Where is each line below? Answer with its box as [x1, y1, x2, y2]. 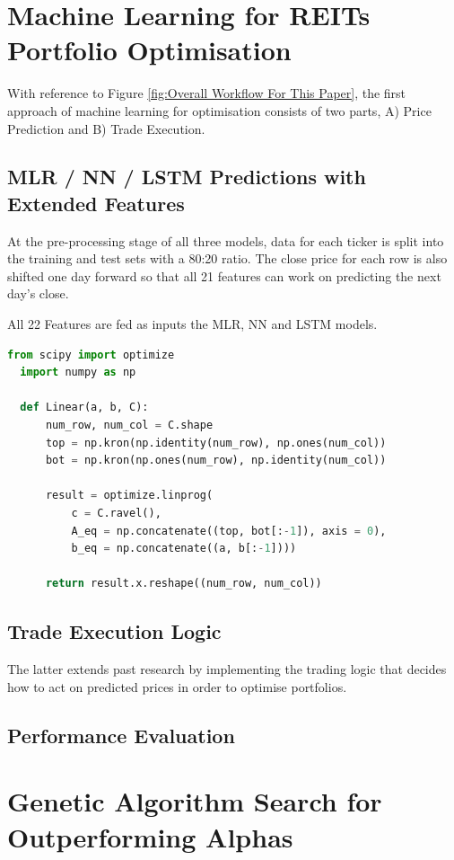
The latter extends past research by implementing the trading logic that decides [7, 660, 447, 678]
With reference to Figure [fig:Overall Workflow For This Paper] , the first [7, 84, 406, 102]
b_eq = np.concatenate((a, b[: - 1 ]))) [71, 542, 297, 555]
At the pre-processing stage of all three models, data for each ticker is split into [7, 231, 444, 250]
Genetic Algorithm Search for [7, 783, 382, 820]
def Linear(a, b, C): [20, 401, 149, 414]
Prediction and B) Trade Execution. [7, 119, 205, 137]
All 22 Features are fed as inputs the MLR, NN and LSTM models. [7, 315, 378, 333]
